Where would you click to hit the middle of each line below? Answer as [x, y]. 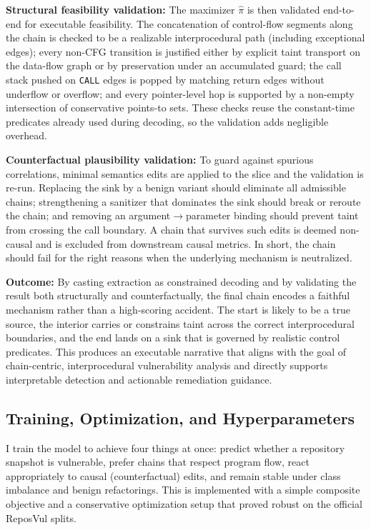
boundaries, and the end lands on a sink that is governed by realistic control [173, 337]
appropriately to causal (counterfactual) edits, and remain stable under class [173, 475]
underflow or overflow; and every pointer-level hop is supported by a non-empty [180, 93]
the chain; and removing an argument [88, 215]
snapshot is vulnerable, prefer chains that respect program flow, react [158, 462]
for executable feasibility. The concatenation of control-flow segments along [189, 23]
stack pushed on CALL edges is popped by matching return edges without [165, 79]
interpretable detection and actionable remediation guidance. [139, 379]
